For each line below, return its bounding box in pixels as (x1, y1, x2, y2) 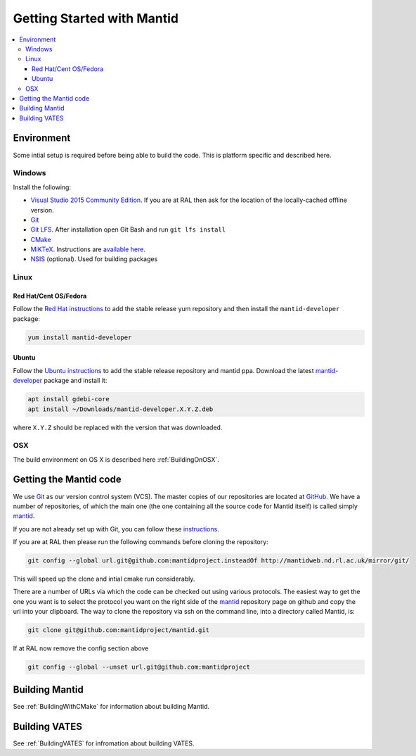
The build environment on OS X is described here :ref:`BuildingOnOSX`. (13, 455, 219, 464)
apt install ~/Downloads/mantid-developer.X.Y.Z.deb (27, 405, 214, 413)
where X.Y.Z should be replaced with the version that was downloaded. (13, 423, 223, 431)
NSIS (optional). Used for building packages (30, 255, 158, 263)
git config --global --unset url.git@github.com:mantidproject (27, 663, 251, 672)
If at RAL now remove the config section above (13, 644, 149, 653)
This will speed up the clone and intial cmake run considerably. (13, 574, 195, 584)
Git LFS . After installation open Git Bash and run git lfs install (30, 225, 226, 234)
